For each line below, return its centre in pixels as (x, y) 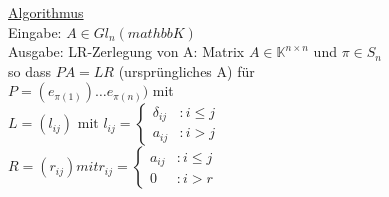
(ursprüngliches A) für (186, 70)
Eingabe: (35, 31)
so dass (29, 70)
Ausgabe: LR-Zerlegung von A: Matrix (126, 51)
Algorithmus (46, 12)
